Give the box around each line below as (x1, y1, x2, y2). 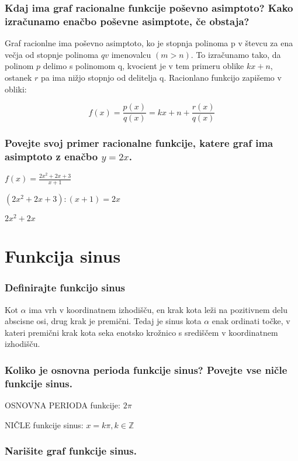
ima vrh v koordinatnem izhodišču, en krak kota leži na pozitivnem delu (29, 303, 288, 315)
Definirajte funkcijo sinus (5, 280, 126, 295)
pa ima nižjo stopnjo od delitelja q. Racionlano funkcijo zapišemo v (41, 71, 282, 83)
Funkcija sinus (5, 244, 121, 268)
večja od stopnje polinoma (5, 48, 99, 60)
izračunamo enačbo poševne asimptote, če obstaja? (5, 13, 250, 28)
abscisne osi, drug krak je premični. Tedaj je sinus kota (5, 315, 202, 327)
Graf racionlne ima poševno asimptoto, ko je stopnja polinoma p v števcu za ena (5, 37, 293, 49)
